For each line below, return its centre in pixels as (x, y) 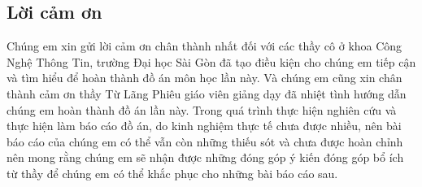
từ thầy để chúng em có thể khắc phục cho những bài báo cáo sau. (172, 173)
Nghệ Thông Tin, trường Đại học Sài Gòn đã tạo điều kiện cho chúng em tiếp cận (211, 61)
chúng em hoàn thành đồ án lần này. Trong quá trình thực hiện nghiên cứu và (202, 109)
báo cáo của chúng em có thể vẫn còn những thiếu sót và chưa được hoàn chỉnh (205, 141)
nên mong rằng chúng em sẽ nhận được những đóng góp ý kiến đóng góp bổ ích (205, 157)
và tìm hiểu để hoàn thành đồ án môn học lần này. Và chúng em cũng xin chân (204, 78)
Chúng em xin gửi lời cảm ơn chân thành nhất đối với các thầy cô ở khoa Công (204, 46)
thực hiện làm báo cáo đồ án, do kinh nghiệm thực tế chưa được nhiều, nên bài (204, 126)
